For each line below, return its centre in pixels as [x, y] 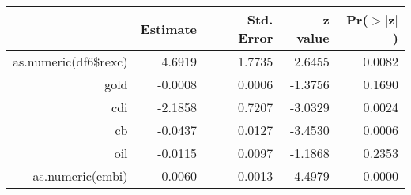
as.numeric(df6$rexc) [70, 61]
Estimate [169, 28]
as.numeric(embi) [80, 176]
